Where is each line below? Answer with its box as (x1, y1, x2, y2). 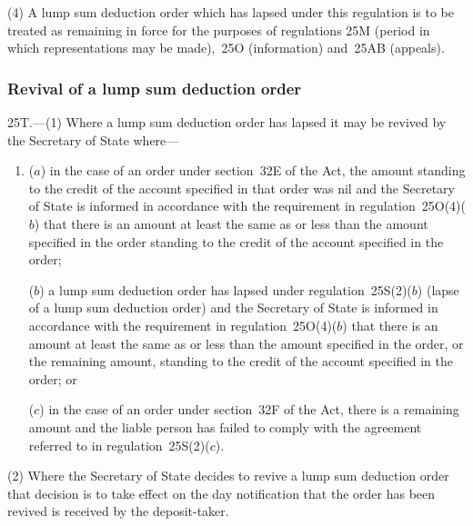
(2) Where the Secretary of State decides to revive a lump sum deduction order (7, 466, 449, 485)
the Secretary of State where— (7, 130, 179, 149)
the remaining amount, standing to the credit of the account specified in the (28, 352, 453, 371)
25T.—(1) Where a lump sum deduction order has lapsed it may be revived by (7, 113, 447, 131)
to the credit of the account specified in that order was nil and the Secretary (28, 178, 455, 197)
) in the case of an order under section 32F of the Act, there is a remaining (39, 400, 459, 419)
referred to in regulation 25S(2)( (28, 435, 210, 454)
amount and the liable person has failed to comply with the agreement (28, 417, 422, 436)
